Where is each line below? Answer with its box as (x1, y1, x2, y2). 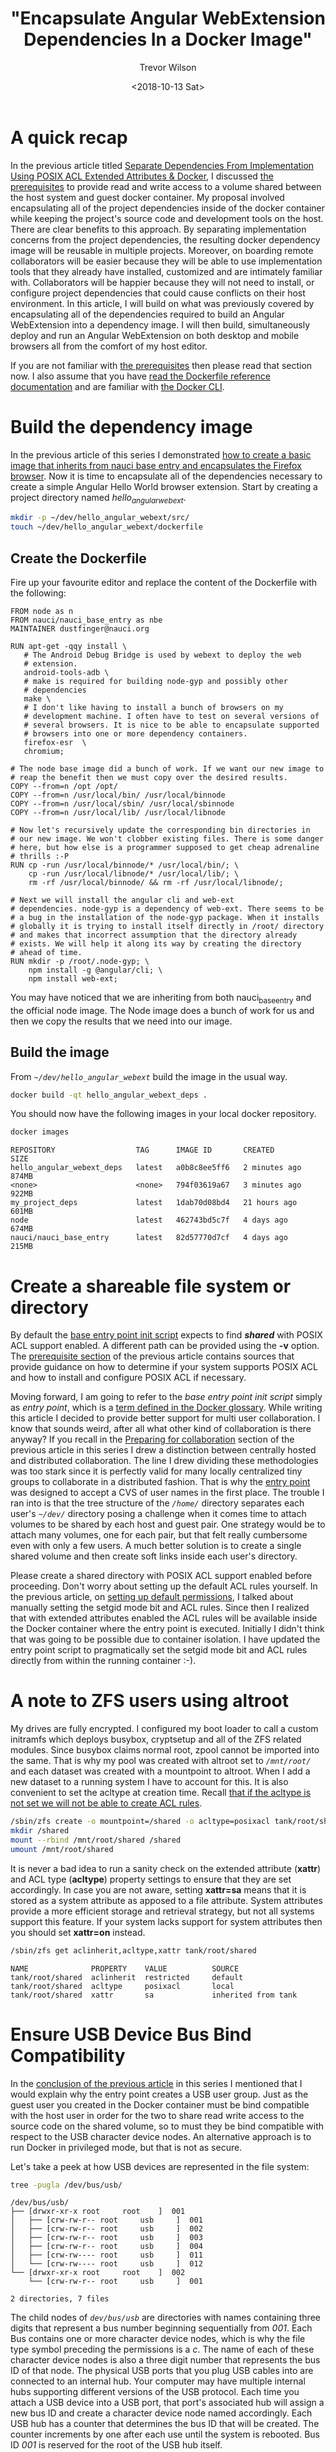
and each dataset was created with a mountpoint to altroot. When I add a (10, 1765, 311, 1777)
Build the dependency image (10, 415, 253, 438)
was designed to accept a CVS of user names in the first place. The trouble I (10, 1487, 325, 1499)
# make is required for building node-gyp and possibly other (23, 676, 288, 686)
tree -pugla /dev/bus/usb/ (10, 2180, 123, 2190)
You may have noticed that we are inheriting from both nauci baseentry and (10, 991, 312, 1006)
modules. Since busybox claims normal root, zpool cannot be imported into (10, 1744, 320, 1756)
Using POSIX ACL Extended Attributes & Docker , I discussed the (10, 170, 274, 182)
